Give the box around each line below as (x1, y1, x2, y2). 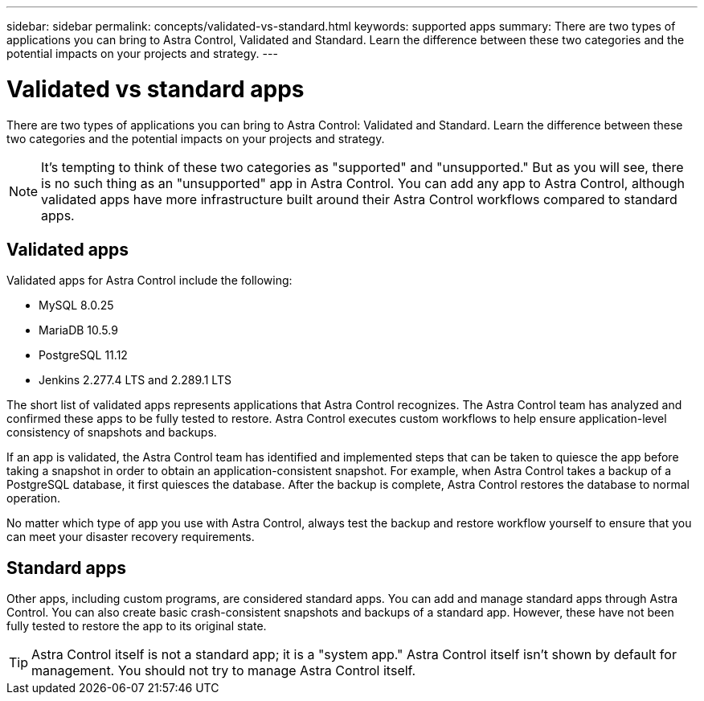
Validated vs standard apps (6, 75, 305, 103)
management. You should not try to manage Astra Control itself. (31, 662, 416, 679)
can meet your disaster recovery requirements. (6, 530, 255, 544)
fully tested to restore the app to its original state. (6, 619, 267, 633)
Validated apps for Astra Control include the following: (6, 273, 293, 288)
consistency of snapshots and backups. (6, 425, 217, 440)
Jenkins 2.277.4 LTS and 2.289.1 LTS (39, 373, 231, 387)
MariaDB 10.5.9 (39, 323, 118, 338)
